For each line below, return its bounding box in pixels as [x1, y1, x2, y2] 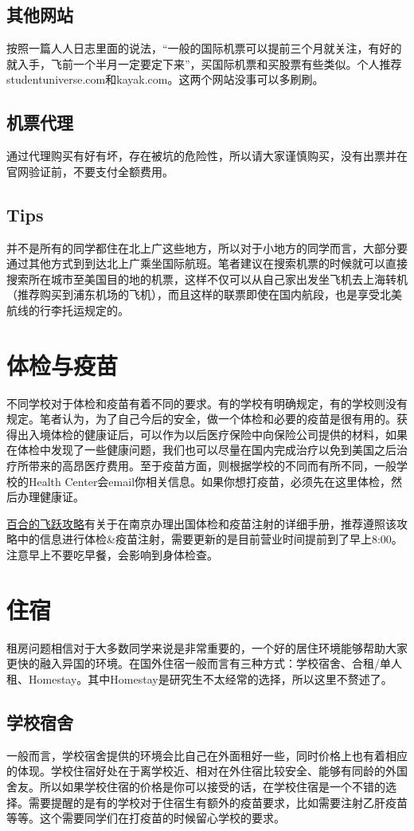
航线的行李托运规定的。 [6, 301, 129, 318]
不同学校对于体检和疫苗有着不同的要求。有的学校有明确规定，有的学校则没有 [6, 394, 408, 411]
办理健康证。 [17, 488, 84, 505]
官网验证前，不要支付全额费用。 [6, 163, 174, 179]
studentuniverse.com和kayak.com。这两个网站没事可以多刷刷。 [6, 71, 324, 88]
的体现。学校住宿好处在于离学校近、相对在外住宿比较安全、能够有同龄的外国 [6, 762, 408, 779]
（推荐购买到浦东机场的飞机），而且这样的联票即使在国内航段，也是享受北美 [6, 286, 402, 303]
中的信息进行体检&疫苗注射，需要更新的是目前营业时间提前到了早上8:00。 [17, 531, 403, 547]
